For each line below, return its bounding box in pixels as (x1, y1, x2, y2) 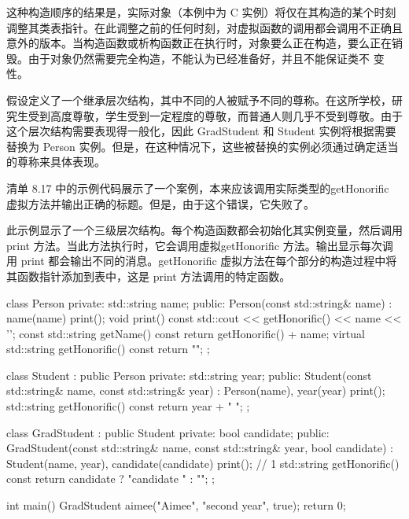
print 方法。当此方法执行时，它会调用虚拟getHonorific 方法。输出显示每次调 (6, 237, 393, 253)
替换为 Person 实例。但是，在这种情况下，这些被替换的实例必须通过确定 (6, 138, 377, 154)
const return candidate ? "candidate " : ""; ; (6, 470, 215, 487)
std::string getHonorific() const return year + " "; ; (6, 398, 250, 414)
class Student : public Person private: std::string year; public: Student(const (6, 366, 372, 383)
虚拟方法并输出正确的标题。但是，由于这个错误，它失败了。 (6, 195, 315, 212)
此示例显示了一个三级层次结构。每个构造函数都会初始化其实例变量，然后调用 (6, 222, 403, 238)
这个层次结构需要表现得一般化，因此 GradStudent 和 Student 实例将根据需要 (6, 123, 396, 139)
